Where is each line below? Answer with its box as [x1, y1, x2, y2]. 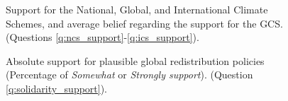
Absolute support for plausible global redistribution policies [6, 53, 265, 68]
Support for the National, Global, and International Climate [6, 2, 268, 16]
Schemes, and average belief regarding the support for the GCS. [6, 16, 283, 30]
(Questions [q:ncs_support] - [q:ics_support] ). [6, 30, 199, 44]
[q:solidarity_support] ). [6, 81, 108, 95]
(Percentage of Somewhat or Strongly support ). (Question [6, 67, 253, 82]
